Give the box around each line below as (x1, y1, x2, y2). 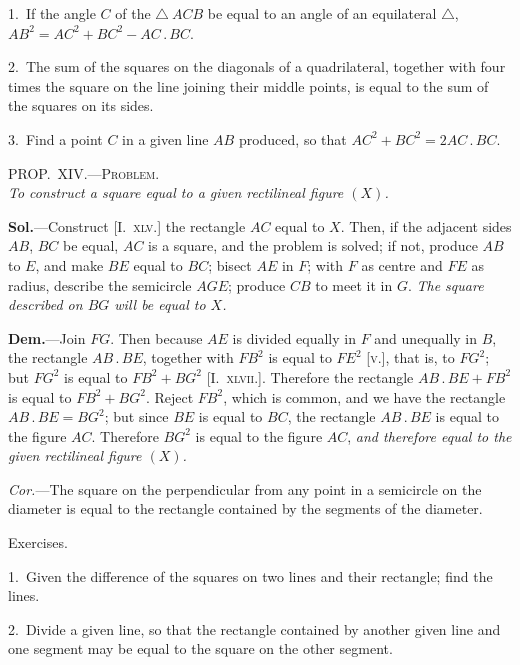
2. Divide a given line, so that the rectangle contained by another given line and (8, 618, 501, 639)
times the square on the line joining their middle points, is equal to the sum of (8, 75, 489, 96)
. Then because (110, 327, 203, 348)
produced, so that (238, 128, 347, 149)
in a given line (122, 128, 209, 149)
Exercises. (8, 532, 68, 553)
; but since (104, 406, 169, 427)
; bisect (208, 254, 252, 275)
